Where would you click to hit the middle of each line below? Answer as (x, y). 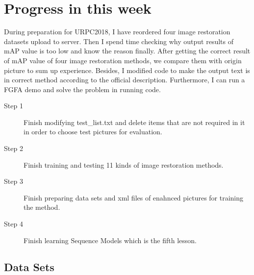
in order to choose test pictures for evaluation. (93, 132)
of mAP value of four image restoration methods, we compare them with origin (123, 60)
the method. (42, 207)
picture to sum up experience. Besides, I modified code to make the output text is (127, 70)
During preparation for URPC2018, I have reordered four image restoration (117, 32)
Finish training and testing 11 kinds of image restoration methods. (124, 164)
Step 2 (13, 148)
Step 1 (13, 106)
